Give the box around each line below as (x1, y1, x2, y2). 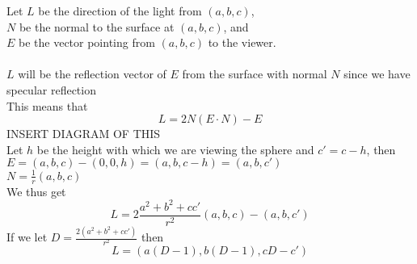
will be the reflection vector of (18, 65, 166, 82)
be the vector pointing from (19, 34, 155, 51)
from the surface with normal (182, 65, 327, 82)
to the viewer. (208, 34, 276, 51)
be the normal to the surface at (19, 18, 175, 35)
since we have (343, 65, 411, 82)
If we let (6, 228, 48, 245)
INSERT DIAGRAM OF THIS (6, 125, 161, 142)
